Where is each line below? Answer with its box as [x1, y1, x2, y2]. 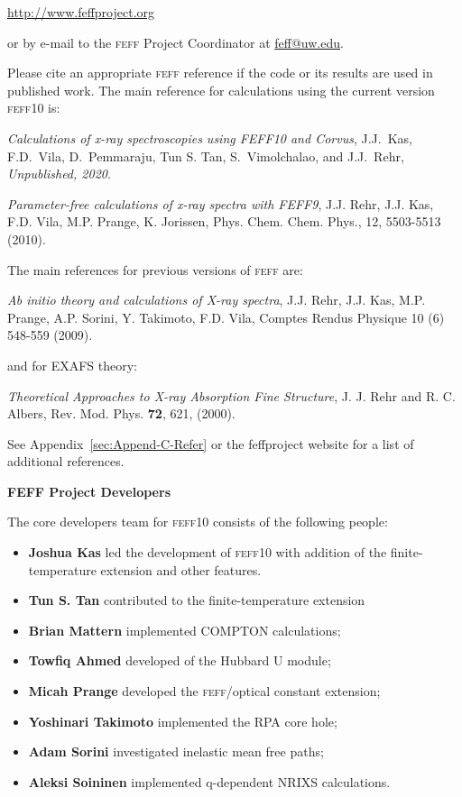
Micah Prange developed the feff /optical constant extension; [28, 682, 381, 701]
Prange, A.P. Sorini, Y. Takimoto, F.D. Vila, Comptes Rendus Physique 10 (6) [7, 307, 445, 326]
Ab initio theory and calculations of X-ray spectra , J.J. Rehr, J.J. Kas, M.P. [7, 290, 426, 309]
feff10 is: [7, 98, 60, 117]
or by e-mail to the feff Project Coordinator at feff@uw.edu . [7, 32, 344, 51]
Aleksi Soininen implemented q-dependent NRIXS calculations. [28, 772, 391, 791]
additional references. [7, 452, 125, 471]
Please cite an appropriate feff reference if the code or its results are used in [7, 63, 433, 82]
